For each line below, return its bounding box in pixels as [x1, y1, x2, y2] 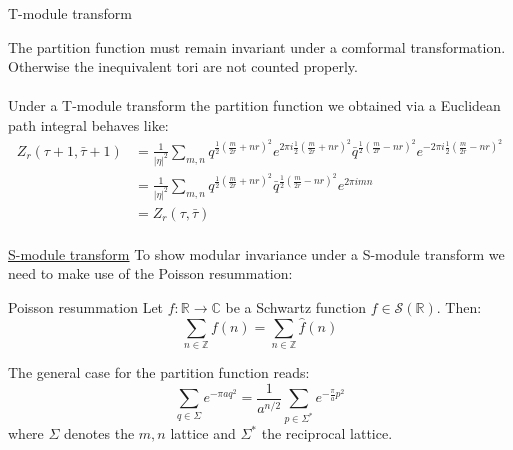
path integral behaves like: [8, 114, 169, 135]
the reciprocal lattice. [261, 423, 393, 444]
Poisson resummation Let [8, 297, 164, 318]
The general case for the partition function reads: [8, 362, 310, 383]
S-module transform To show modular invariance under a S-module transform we [8, 243, 505, 264]
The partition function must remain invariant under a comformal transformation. [8, 36, 506, 57]
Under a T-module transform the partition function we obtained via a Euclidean [8, 95, 501, 116]
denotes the [64, 423, 135, 444]
